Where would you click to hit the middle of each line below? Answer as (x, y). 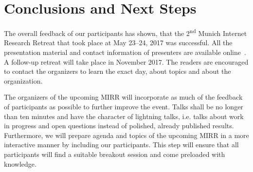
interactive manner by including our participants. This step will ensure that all (121, 145)
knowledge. (20, 163)
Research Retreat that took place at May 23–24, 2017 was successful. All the (118, 43)
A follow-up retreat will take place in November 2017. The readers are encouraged (126, 61)
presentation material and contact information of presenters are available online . (125, 52)
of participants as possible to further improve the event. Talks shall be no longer (124, 106)
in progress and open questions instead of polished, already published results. (119, 126)
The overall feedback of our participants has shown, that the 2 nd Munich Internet (126, 32)
